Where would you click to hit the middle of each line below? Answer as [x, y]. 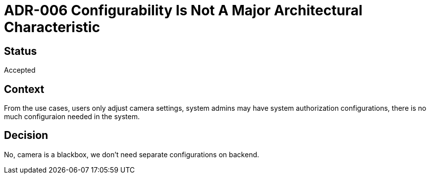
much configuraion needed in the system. [72, 117]
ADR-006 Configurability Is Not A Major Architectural [183, 10]
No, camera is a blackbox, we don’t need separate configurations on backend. [132, 154]
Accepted [20, 70]
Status [21, 51]
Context [24, 89]
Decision [26, 135]
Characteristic [52, 27]
